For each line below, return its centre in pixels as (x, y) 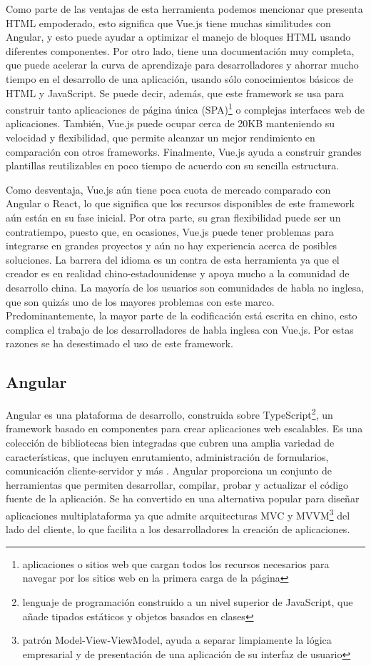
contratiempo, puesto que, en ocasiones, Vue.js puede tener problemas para (170, 231)
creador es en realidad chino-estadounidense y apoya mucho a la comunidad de (178, 273)
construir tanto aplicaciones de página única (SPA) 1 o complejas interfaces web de (185, 108)
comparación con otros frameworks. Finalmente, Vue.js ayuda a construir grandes (184, 151)
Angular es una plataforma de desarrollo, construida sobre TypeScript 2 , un (169, 413)
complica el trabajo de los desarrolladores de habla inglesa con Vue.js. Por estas (180, 329)
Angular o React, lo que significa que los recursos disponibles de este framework (180, 203)
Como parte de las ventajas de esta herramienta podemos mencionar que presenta (184, 9)
